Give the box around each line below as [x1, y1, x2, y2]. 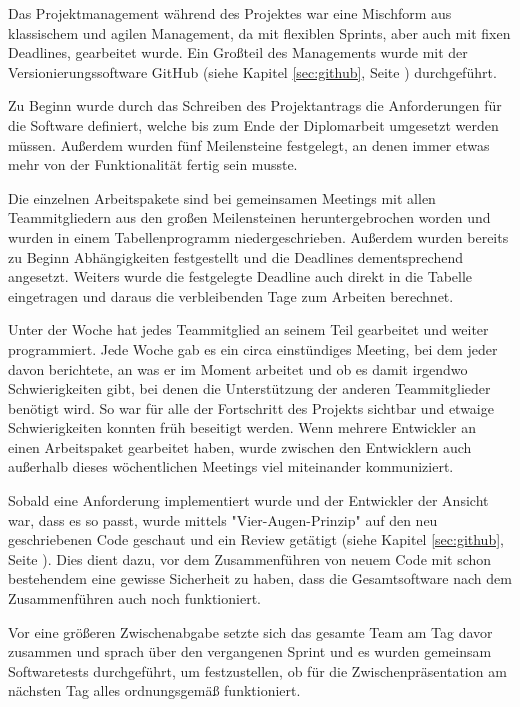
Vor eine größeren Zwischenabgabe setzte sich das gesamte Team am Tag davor [8, 621, 493, 642]
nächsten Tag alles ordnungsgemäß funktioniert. [8, 680, 301, 701]
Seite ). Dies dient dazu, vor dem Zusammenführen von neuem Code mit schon [8, 548, 492, 569]
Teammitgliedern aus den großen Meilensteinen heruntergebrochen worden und [8, 207, 491, 228]
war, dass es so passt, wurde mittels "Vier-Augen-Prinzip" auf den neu [8, 509, 438, 530]
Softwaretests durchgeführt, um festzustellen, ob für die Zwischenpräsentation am [8, 660, 507, 681]
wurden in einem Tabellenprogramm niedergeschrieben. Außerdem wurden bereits [8, 226, 509, 247]
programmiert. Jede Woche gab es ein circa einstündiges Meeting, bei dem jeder [8, 338, 498, 359]
